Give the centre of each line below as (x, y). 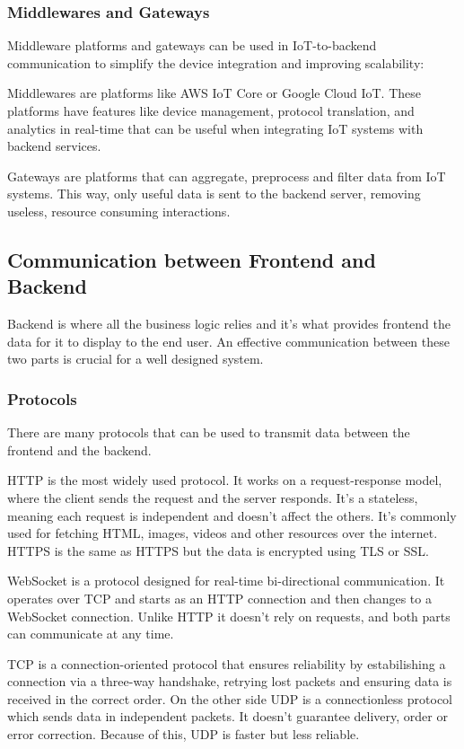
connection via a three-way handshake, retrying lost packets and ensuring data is (230, 681)
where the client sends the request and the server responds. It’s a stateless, (213, 497)
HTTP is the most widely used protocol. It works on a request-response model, (225, 480)
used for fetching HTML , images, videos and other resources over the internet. (223, 533)
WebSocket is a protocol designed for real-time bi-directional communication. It (226, 581)
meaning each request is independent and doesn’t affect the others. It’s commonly (232, 515)
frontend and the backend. (79, 449)
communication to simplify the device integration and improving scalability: (216, 62)
